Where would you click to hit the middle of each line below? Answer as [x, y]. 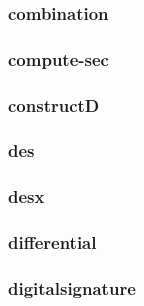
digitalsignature [72, 287]
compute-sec [58, 58]
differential [52, 242]
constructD [54, 104]
